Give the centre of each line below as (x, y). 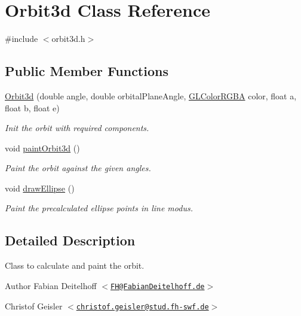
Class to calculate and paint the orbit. (75, 265)
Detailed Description (70, 240)
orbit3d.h (68, 39)
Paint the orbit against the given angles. (78, 168)
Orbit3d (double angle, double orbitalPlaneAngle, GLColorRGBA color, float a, (151, 95)
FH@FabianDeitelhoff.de (158, 286)
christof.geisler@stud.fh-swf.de (142, 307)
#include (21, 39)
